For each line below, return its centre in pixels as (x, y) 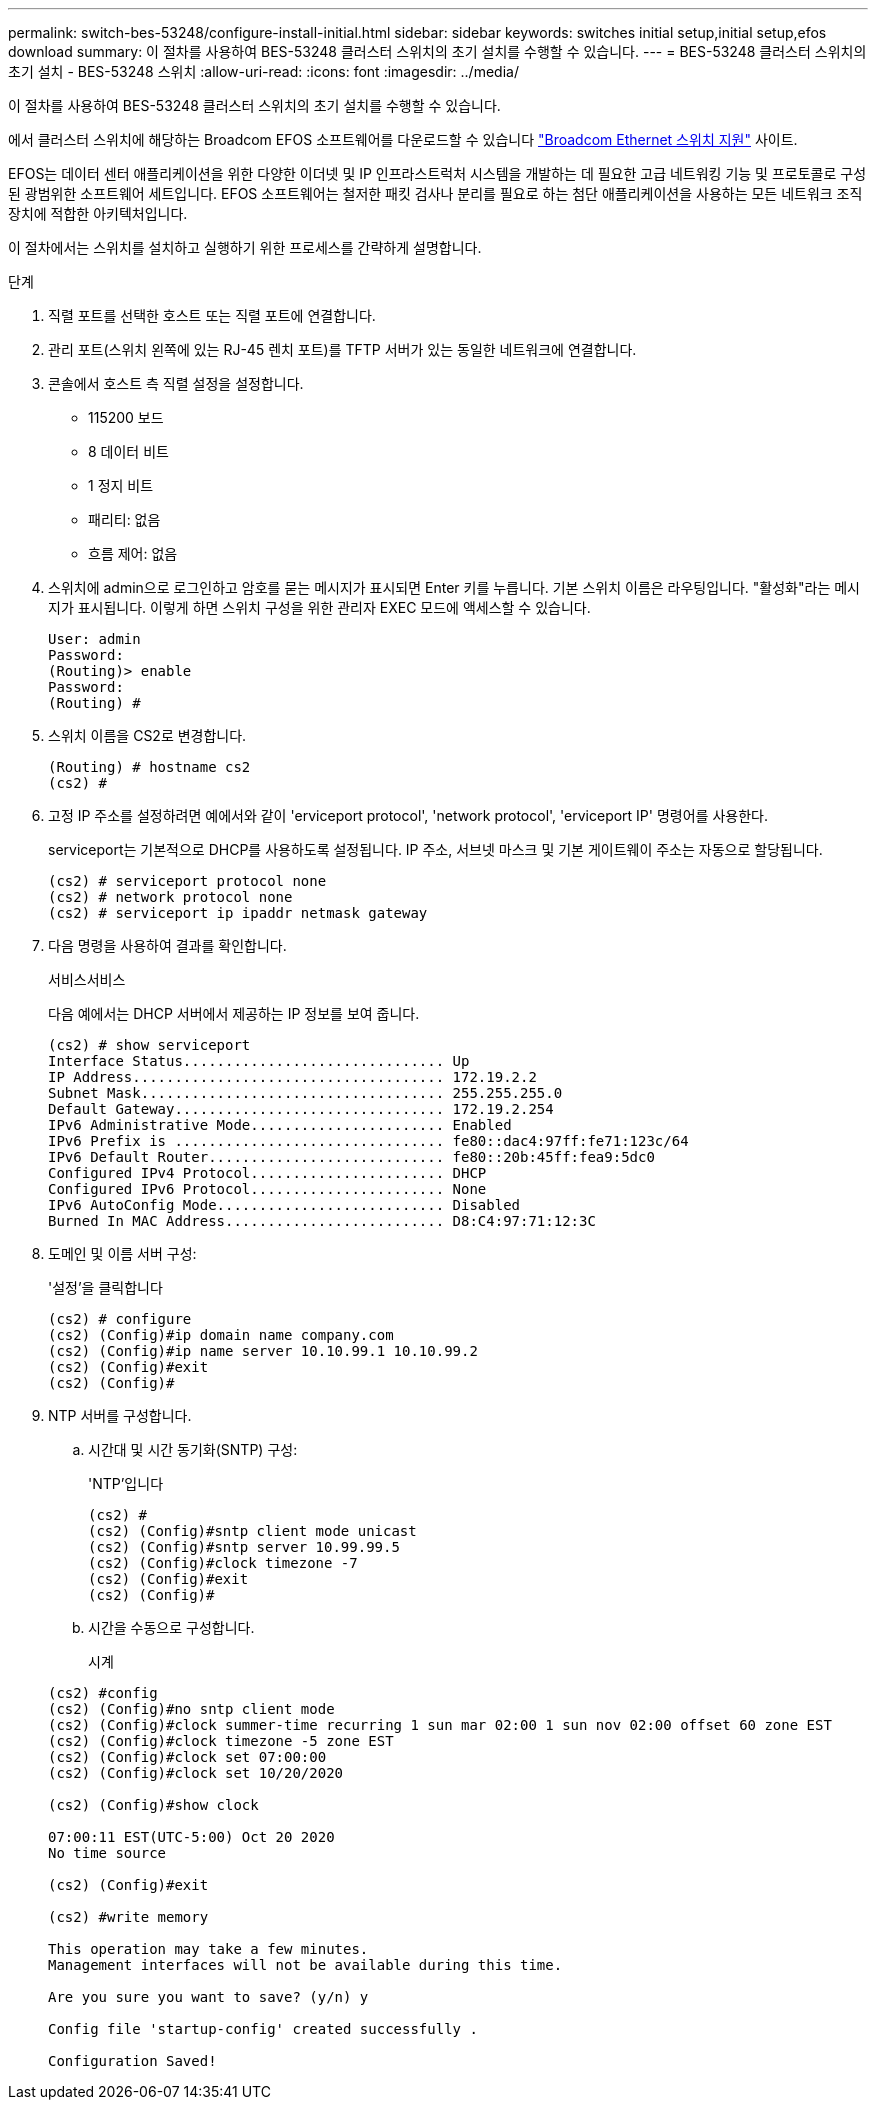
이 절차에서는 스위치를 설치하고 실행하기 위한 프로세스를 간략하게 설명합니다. (245, 247)
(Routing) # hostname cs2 (149, 767)
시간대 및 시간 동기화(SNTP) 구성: (193, 1449)
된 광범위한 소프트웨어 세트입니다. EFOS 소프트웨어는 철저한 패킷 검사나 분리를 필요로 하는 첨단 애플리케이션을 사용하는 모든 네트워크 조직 (435, 193)
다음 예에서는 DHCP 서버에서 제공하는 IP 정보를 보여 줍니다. (234, 1013)
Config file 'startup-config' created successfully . (263, 2029)
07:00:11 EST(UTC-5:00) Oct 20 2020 (191, 1837)
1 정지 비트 (121, 485)
